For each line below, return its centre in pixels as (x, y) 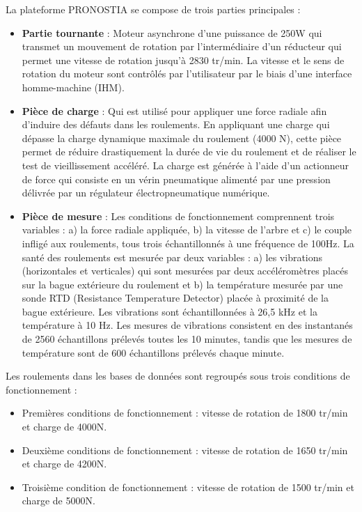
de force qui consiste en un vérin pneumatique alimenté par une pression (176, 179)
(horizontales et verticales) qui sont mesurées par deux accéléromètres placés (185, 271)
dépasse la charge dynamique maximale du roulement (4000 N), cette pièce (182, 138)
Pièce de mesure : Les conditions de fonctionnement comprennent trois (178, 216)
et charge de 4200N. (64, 464)
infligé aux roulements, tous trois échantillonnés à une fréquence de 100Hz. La (188, 243)
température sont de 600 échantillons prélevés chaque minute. (153, 352)
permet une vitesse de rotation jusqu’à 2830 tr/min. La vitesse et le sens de (183, 60)
